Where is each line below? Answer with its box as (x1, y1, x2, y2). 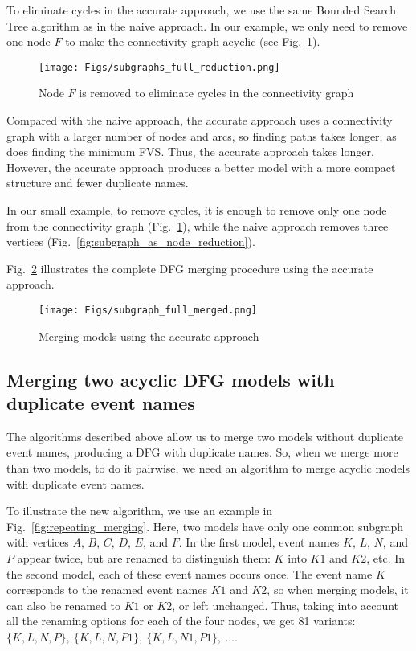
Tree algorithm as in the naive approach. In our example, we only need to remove (6, 17, 408, 34)
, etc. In (366, 549, 406, 566)
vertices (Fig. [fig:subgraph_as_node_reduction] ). (6, 233, 255, 250)
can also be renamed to (6, 596, 121, 613)
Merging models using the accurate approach (39, 327, 259, 344)
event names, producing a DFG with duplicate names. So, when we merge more (6, 444, 398, 461)
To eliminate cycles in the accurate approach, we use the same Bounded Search (6, 2, 397, 18)
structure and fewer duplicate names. (6, 174, 189, 191)
